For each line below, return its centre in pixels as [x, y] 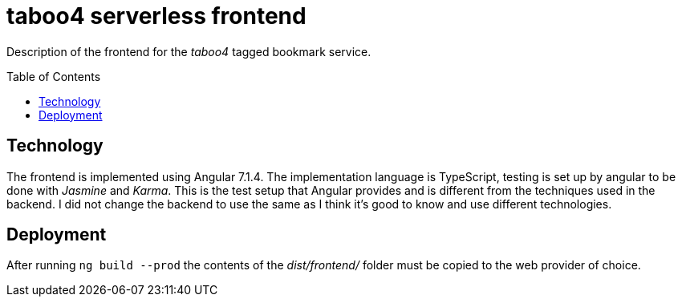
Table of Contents [54, 76]
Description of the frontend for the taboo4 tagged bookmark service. [189, 51]
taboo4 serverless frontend [156, 16]
